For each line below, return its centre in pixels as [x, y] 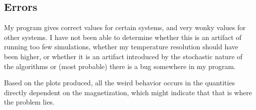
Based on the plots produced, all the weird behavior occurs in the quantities [120, 83]
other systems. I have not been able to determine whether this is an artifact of [123, 37]
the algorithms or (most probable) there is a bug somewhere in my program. [120, 66]
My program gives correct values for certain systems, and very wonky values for [125, 27]
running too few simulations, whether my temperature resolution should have [121, 47]
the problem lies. [29, 102]
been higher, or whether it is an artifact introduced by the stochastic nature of [123, 56]
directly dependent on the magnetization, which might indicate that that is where [128, 92]
